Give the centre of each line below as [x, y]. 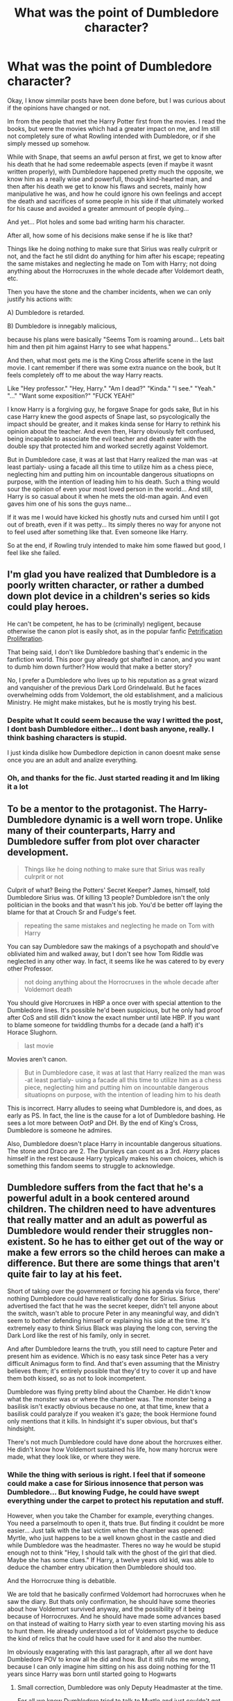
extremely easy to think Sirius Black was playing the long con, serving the [112, 1328]
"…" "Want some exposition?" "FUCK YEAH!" [71, 395]
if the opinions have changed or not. [59, 108]
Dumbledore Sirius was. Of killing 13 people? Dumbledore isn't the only [109, 897]
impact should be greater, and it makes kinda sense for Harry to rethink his [114, 424]
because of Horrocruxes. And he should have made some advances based [114, 1616]
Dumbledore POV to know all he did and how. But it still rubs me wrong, [109, 1659]
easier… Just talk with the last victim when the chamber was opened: [106, 1530]
